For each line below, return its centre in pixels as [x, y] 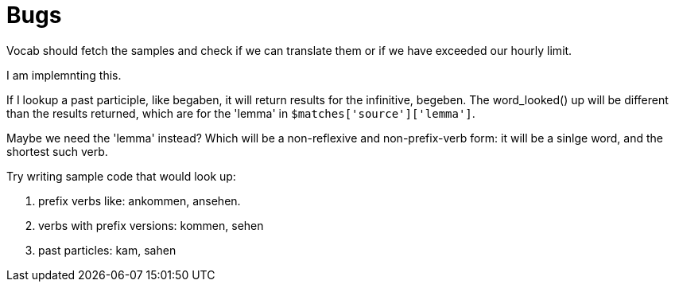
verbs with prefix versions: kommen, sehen [151, 225]
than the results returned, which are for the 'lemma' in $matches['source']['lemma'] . [241, 113]
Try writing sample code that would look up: [121, 176]
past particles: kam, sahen [107, 250]
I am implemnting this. [64, 75]
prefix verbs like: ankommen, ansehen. [140, 200]
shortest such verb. [57, 151]
